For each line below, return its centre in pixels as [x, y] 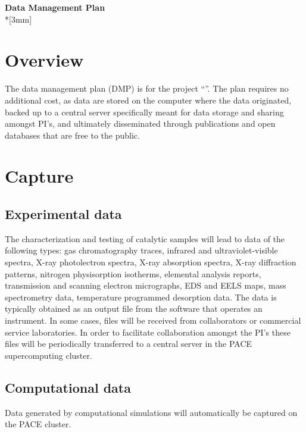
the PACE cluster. [38, 424]
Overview [44, 60]
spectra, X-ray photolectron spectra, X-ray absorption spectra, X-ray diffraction [151, 262]
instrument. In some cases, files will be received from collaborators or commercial [153, 320]
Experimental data [63, 214]
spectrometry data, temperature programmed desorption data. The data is [141, 297]
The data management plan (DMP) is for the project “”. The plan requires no [147, 88]
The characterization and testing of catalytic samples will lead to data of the [145, 238]
